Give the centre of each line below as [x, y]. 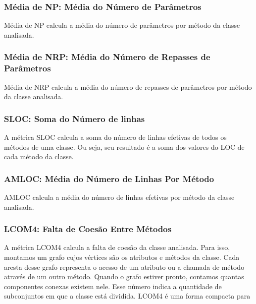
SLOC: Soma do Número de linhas [75, 118]
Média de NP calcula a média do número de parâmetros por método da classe [122, 25]
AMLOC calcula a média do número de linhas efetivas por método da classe [119, 197]
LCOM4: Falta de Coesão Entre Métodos [88, 229]
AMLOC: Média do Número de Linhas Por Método [109, 178]
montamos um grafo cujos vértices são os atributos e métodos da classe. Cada [122, 257]
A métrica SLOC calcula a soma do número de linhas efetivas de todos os [115, 137]
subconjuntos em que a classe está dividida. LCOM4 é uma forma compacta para [127, 296]
